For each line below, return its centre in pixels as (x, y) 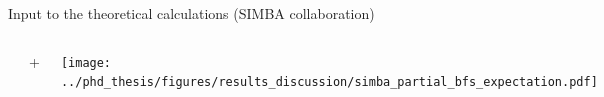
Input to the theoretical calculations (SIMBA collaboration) (191, 13)
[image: (86, 62)
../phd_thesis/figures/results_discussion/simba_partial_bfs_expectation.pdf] (329, 82)
